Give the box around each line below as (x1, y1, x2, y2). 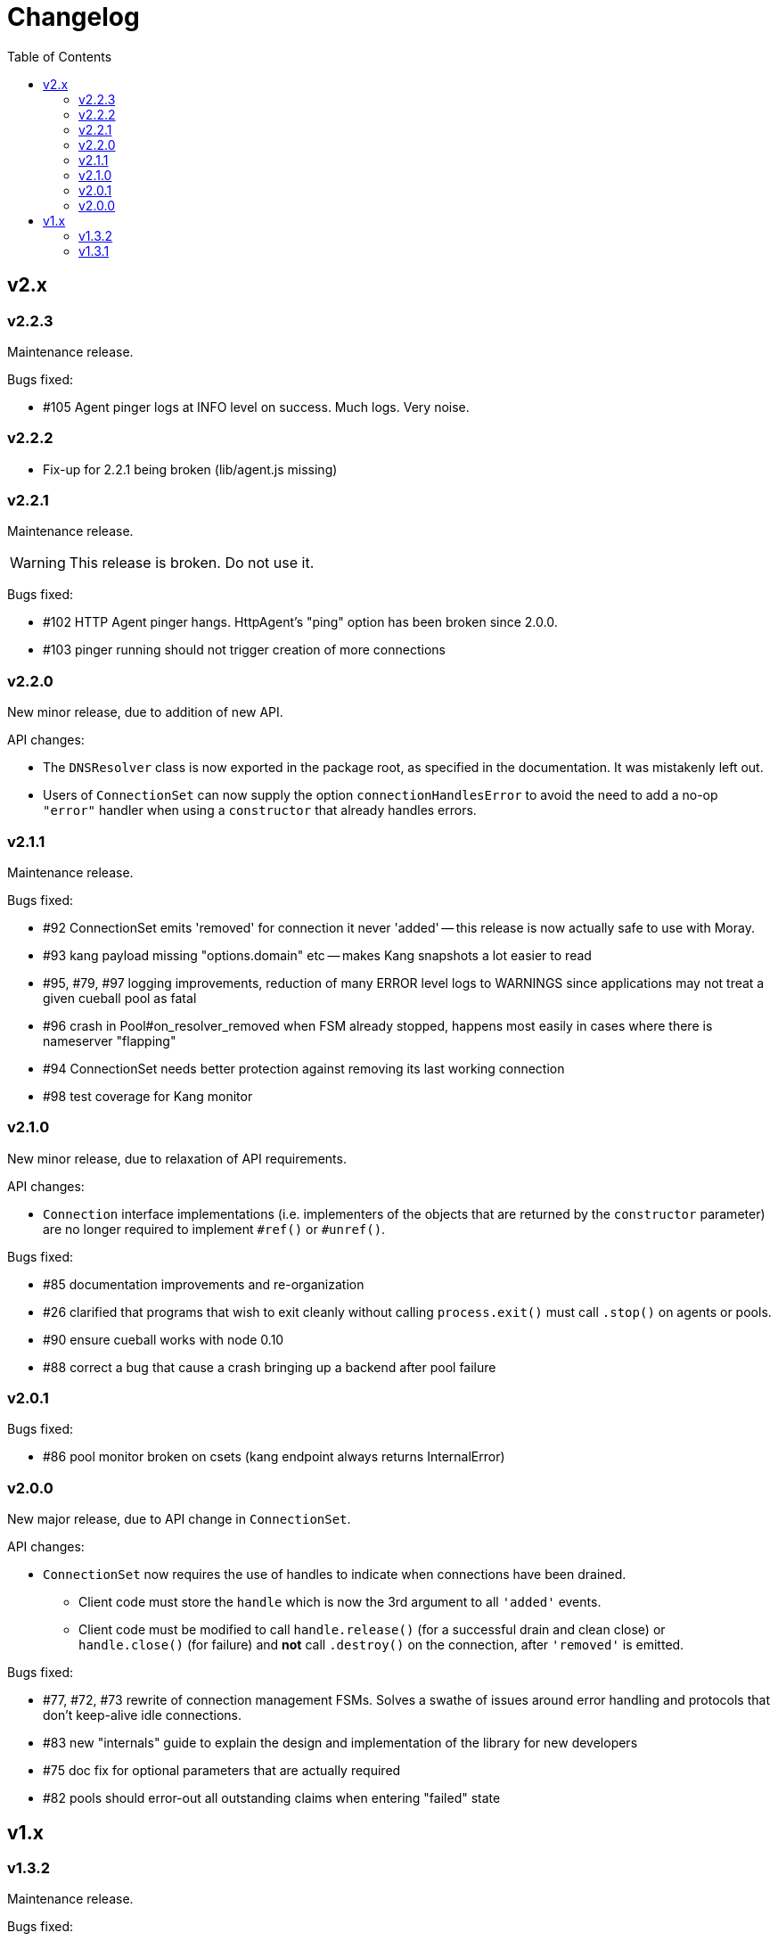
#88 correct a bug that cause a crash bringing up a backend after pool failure (43, 1359, 496, 1375)
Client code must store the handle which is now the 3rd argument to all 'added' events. (78, 1594, 602, 1610)
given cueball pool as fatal (43, 990, 197, 1006)
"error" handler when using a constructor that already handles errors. (43, 802, 477, 818)
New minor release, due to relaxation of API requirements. (7, 1150, 347, 1166)
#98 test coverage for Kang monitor (43, 1088, 253, 1104)
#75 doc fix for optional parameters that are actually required (43, 1763, 401, 1779)
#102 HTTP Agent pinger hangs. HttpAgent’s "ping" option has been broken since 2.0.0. (43, 614, 558, 630)
